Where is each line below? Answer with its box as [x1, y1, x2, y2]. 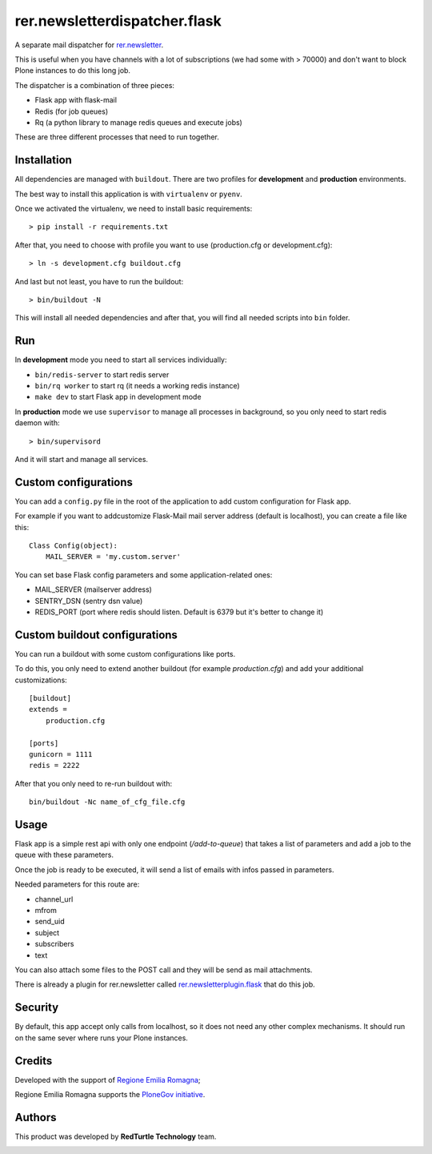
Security [14, 1001, 59, 1015]
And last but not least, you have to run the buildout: [14, 276, 184, 286]
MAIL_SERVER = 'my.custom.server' [45, 553, 182, 561]
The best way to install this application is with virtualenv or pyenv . [14, 189, 243, 199]
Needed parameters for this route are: [14, 879, 140, 889]
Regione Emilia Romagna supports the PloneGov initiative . [14, 1089, 206, 1099]
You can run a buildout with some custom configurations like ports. [14, 649, 236, 658]
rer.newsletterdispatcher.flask [14, 12, 222, 30]
